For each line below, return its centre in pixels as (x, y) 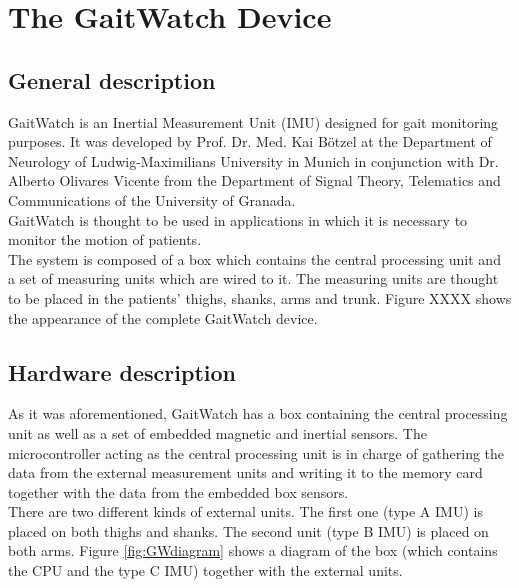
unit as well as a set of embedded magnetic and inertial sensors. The (217, 432)
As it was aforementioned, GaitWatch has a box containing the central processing (258, 413)
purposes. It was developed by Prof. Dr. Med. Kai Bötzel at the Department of (250, 141)
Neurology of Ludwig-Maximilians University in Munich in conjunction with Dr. (253, 160)
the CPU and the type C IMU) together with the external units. (205, 570)
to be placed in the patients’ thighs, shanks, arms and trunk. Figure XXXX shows (260, 297)
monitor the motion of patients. (105, 239)
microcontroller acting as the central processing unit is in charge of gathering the (256, 452)
